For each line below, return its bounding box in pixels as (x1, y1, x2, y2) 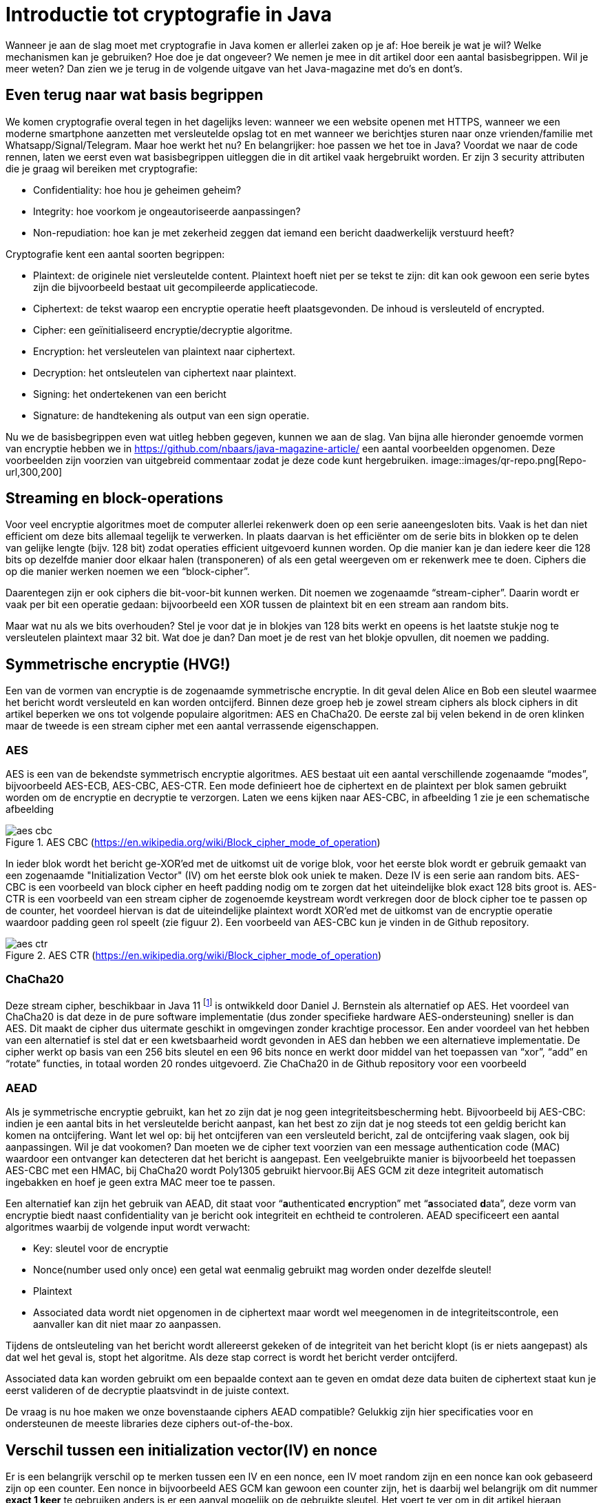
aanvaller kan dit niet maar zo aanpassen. (33, 1318, 222, 1331)
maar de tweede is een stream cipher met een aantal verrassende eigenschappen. (6, 720, 379, 732)
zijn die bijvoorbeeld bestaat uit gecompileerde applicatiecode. (33, 281, 318, 293)
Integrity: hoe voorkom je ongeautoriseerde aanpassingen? (33, 205, 301, 217)
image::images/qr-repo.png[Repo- (431, 454, 587, 466)
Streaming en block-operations (6, 490, 224, 507)
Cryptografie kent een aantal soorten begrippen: (6, 248, 225, 260)
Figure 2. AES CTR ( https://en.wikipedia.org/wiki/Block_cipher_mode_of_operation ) (6, 949, 382, 962)
